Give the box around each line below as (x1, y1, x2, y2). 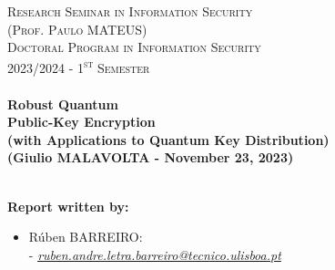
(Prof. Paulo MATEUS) (7, 19, 147, 38)
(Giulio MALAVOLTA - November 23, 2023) (7, 148, 294, 167)
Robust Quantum (7, 94, 118, 113)
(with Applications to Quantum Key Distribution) (7, 130, 330, 149)
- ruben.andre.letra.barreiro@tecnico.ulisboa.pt (28, 244, 281, 264)
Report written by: (7, 196, 129, 215)
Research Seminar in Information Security (7, 2, 253, 20)
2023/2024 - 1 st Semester (7, 56, 150, 78)
